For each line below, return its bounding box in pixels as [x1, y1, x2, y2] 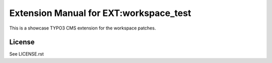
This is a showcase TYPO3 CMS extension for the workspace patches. [9, 25, 156, 31]
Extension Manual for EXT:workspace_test [9, 7, 191, 18]
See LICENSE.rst [9, 51, 44, 57]
